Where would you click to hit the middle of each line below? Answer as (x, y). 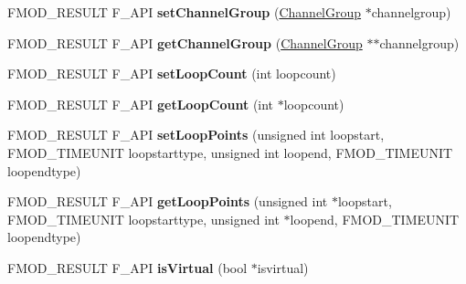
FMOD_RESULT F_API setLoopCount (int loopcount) (172, 74)
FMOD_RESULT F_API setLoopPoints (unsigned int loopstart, (196, 135)
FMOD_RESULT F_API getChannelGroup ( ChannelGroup (185, 42)
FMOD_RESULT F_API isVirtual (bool (127, 267)
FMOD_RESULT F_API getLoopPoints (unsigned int (168, 201)
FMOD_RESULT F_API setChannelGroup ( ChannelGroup (185, 12)
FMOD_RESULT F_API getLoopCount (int (141, 104)
